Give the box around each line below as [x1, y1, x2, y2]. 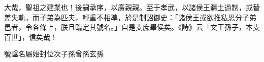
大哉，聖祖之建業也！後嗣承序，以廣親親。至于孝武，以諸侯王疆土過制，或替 [4, 2, 260, 12]
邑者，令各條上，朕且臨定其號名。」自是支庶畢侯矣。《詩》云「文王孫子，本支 [4, 22, 260, 32]
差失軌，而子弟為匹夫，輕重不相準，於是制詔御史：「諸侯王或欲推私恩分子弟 [4, 12, 256, 22]
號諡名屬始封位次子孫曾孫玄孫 [4, 48, 104, 59]
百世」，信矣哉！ [4, 31, 57, 42]
